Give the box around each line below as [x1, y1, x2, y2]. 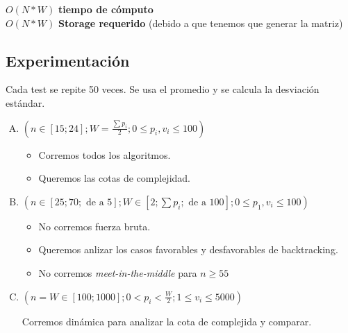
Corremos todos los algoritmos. [38, 147, 171, 162]
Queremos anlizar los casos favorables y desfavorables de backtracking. [38, 242, 338, 257]
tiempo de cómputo [58, 2, 154, 16]
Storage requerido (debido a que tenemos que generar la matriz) [58, 15, 343, 30]
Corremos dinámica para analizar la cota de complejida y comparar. [22, 314, 312, 328]
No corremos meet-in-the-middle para [38, 265, 197, 280]
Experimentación [6, 49, 130, 71]
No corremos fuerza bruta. [38, 219, 151, 233]
